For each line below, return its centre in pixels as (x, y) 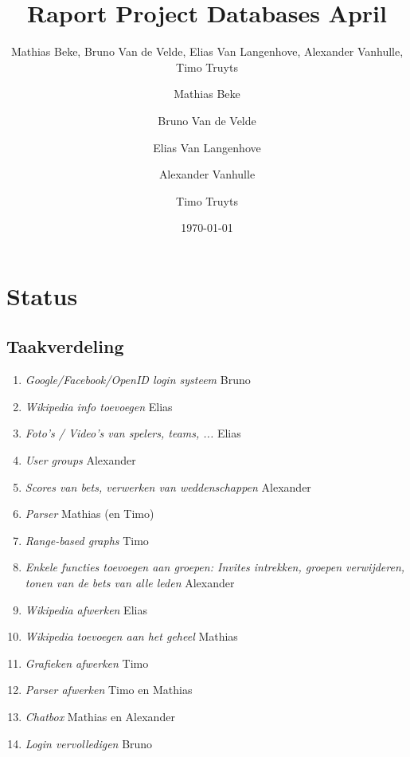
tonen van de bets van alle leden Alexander (130, 583)
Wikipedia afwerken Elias (86, 609)
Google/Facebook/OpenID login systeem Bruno (138, 380)
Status (42, 295)
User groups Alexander (80, 460)
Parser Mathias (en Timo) (90, 514)
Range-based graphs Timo (87, 540)
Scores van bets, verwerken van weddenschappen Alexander (168, 486)
